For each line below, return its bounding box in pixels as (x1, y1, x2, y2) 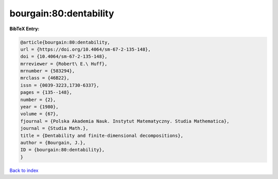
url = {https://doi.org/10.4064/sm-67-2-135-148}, (20, 46, 151, 52)
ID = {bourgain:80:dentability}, (20, 147, 105, 153)
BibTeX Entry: (9, 26, 40, 32)
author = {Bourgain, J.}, (20, 140, 86, 146)
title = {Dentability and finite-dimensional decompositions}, (20, 132, 184, 138)
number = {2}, (20, 96, 56, 103)
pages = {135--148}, (20, 90, 72, 95)
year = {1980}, (20, 104, 59, 110)
